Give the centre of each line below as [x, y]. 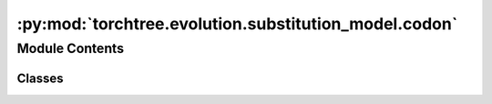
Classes [40, 78]
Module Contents [71, 48]
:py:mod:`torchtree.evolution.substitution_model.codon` [237, 24]
